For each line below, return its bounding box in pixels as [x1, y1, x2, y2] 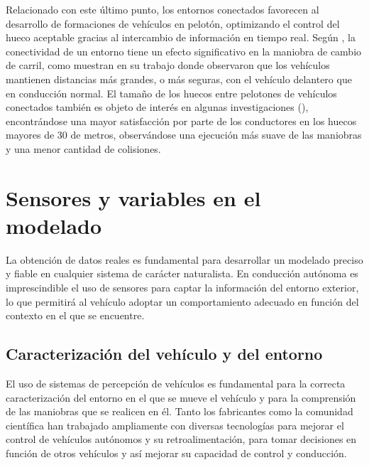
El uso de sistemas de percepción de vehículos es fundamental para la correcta [6, 376, 346, 391]
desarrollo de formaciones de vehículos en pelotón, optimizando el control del [6, 16, 340, 31]
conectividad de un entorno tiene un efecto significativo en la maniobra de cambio [6, 43, 362, 58]
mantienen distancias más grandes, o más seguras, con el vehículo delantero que [6, 71, 352, 86]
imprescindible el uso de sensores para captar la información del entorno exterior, [6, 280, 359, 295]
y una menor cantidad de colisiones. [6, 141, 161, 156]
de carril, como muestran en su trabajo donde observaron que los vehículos [6, 58, 330, 73]
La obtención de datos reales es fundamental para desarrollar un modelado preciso [6, 252, 363, 267]
